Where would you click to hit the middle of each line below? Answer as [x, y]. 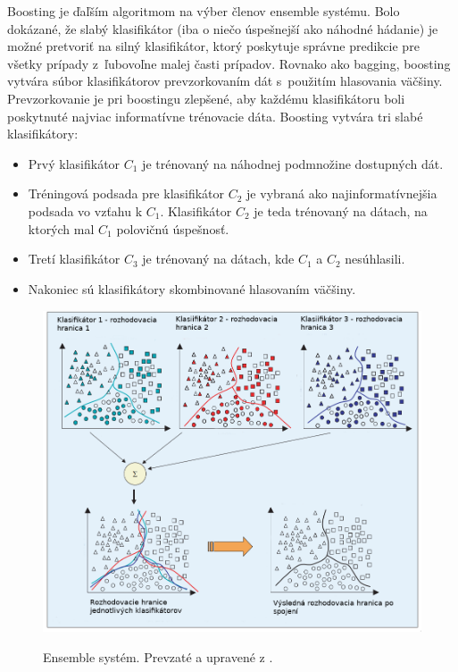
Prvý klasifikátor [74, 163]
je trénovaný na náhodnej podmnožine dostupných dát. [293, 163]
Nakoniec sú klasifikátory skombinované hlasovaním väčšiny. [192, 288]
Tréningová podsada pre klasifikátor [126, 193]
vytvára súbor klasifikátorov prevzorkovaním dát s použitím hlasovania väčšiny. [225, 81]
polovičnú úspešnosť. [173, 228]
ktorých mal [61, 228]
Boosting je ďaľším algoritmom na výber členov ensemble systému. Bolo [204, 11]
